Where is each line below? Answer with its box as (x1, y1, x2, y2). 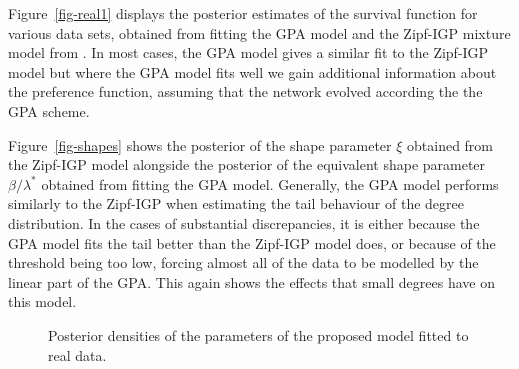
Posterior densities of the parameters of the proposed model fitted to (48, 324, 469, 345)
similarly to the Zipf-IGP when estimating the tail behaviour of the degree (8, 193, 464, 214)
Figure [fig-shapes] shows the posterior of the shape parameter (8, 134, 392, 155)
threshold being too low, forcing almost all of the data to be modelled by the (8, 252, 479, 273)
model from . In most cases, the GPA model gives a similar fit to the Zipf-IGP (8, 42, 489, 63)
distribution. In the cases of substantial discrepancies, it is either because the (8, 212, 480, 233)
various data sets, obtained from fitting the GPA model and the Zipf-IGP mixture (8, 22, 511, 43)
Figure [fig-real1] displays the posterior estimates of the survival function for (8, 3, 478, 23)
